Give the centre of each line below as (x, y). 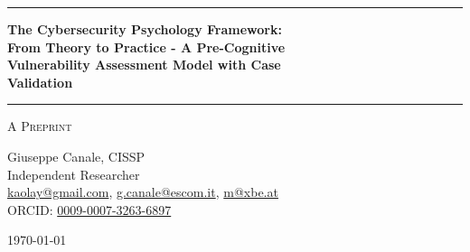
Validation (40, 82)
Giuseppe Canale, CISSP (76, 156)
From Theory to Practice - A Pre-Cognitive (146, 47)
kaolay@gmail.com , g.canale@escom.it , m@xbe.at (143, 192)
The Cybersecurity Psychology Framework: (145, 29)
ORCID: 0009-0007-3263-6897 (89, 209)
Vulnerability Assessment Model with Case (144, 65)
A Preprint (40, 126)
